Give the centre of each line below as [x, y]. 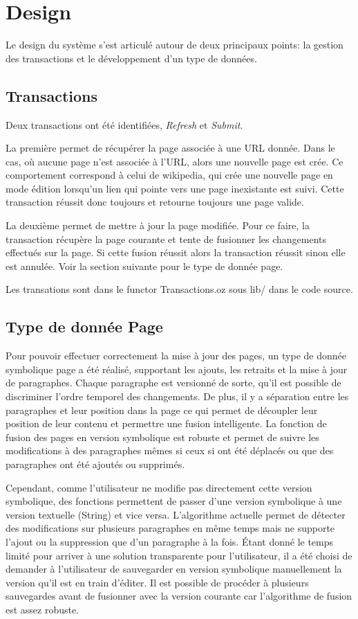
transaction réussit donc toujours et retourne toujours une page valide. [155, 202]
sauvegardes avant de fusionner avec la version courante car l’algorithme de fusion [179, 596]
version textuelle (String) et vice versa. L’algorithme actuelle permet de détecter [176, 514]
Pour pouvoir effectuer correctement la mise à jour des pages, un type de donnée [176, 356]
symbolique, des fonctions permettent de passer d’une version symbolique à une [174, 501]
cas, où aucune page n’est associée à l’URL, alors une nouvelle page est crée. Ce [175, 161]
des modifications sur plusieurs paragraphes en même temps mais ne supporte [170, 528]
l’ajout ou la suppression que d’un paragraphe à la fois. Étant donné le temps [170, 541]
